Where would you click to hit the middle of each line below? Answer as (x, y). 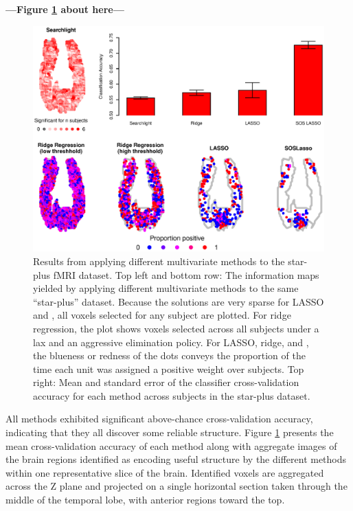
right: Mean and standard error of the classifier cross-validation (166, 382)
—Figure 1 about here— (65, 9)
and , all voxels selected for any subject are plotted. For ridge (162, 315)
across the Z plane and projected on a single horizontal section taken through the (176, 486)
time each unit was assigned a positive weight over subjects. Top (169, 368)
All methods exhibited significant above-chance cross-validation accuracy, (159, 419)
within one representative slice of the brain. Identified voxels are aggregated (165, 472)
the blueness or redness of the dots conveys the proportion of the (169, 355)
